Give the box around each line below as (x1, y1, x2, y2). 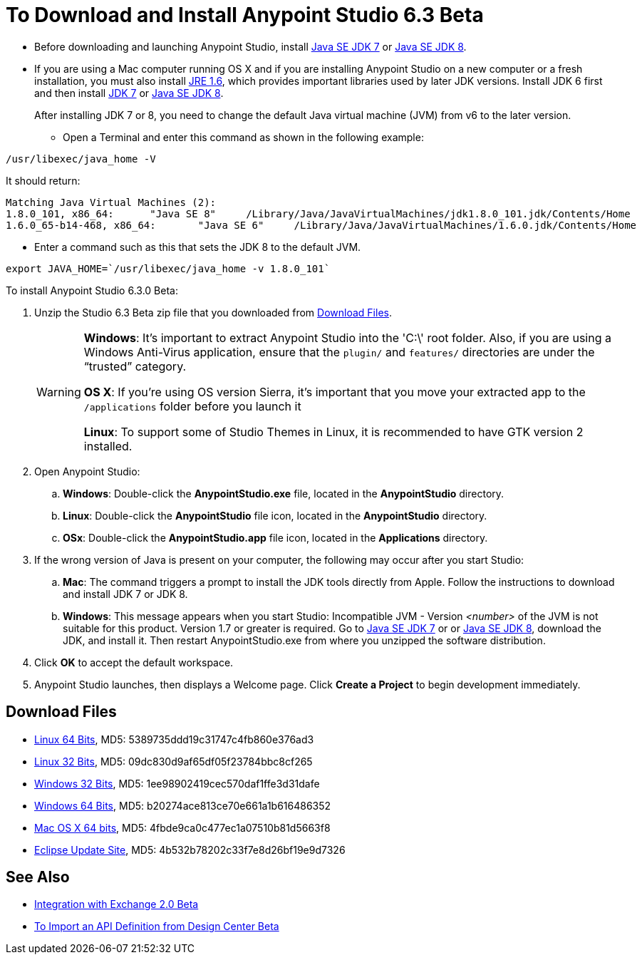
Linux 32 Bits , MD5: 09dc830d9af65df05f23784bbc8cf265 (34, 755, 313, 768)
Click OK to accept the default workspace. (34, 656, 234, 669)
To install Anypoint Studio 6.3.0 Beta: (6, 284, 178, 296)
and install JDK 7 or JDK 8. (63, 587, 188, 600)
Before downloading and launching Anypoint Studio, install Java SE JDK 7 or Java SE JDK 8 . (34, 40, 467, 53)
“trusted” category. (83, 358, 187, 373)
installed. (83, 438, 133, 453)
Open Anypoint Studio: (34, 465, 140, 478)
